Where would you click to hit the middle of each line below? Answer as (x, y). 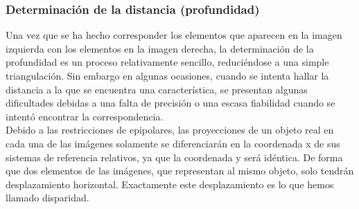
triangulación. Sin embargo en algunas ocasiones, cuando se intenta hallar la (167, 75)
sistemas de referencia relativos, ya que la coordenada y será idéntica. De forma (174, 157)
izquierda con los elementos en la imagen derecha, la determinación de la (160, 48)
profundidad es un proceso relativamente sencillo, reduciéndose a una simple (167, 62)
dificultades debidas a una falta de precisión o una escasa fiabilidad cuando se (170, 103)
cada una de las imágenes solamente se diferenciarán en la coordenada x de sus (173, 143)
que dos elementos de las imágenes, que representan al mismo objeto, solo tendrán (180, 171)
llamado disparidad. (47, 198)
